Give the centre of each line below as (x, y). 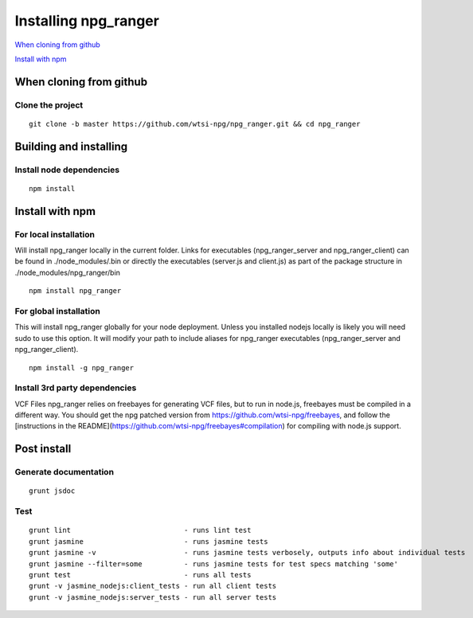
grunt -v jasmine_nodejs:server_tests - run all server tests (153, 597)
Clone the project (49, 105)
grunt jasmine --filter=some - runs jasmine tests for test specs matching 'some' (213, 564)
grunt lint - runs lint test (140, 530)
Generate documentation (64, 472)
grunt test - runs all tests (140, 575)
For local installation (55, 234)
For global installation (58, 311)
